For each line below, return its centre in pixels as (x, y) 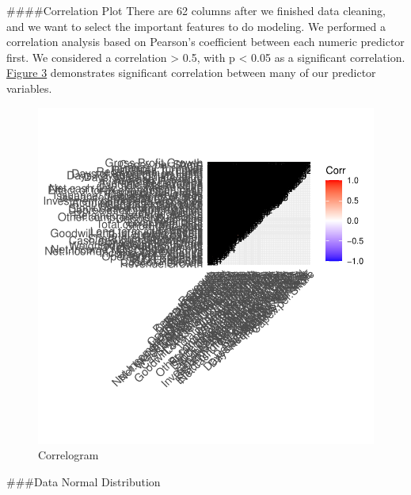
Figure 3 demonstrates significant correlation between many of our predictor (191, 73)
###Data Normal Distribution (84, 481)
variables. (29, 88)
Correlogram (68, 455)
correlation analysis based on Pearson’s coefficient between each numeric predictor (205, 42)
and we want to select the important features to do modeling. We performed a (196, 26)
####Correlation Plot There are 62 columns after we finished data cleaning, (196, 10)
